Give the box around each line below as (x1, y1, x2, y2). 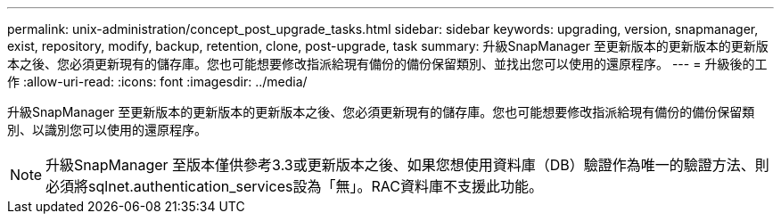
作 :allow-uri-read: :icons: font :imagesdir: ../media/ (7, 74, 308, 89)
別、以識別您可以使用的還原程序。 (7, 122, 207, 137)
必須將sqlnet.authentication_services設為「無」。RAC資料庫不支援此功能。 (45, 177, 543, 195)
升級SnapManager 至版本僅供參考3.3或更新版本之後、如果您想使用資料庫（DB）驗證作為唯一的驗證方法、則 (45, 156, 769, 174)
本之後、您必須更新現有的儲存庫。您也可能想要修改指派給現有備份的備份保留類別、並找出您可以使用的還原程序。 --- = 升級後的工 (7, 56, 768, 71)
